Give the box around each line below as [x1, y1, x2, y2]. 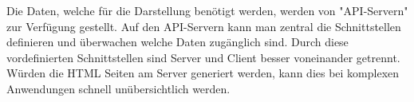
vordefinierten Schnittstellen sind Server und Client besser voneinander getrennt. [6, 49, 400, 65]
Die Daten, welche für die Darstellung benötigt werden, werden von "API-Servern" [6, 2, 408, 18]
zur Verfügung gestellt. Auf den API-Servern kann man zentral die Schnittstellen [6, 18, 401, 34]
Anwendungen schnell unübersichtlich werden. [6, 80, 231, 96]
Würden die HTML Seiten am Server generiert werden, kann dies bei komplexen [6, 65, 400, 81]
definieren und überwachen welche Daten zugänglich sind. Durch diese [6, 33, 349, 50]
